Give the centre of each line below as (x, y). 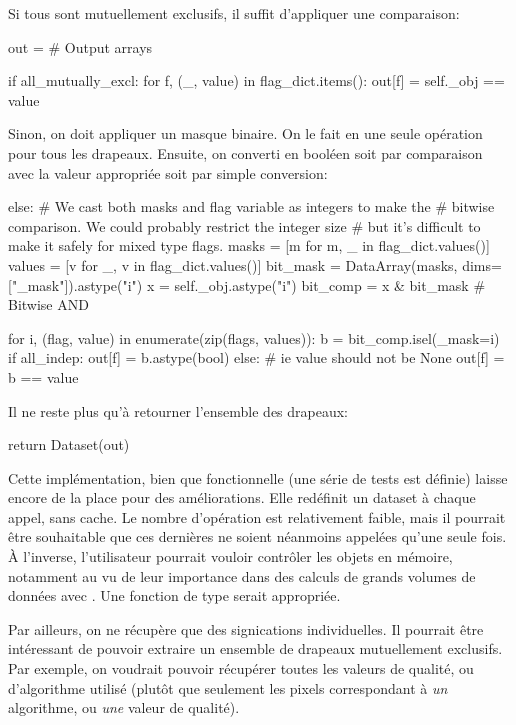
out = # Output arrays (80, 46)
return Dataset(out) (69, 444)
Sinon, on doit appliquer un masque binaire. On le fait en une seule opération (245, 133)
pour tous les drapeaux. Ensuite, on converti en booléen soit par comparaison (245, 152)
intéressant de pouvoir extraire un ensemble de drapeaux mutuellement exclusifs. (255, 648)
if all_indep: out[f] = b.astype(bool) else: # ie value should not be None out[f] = (256, 357)
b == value (43, 376)
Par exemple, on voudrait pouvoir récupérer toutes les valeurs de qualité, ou (241, 668)
